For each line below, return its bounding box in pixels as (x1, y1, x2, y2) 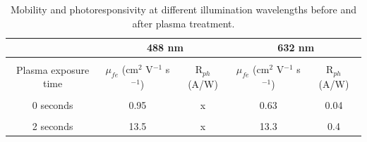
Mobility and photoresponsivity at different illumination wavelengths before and (10, 2, 357, 16)
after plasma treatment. (132, 15, 235, 30)
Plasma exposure (16, 62, 90, 77)
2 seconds (32, 119, 73, 134)
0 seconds (32, 98, 73, 112)
